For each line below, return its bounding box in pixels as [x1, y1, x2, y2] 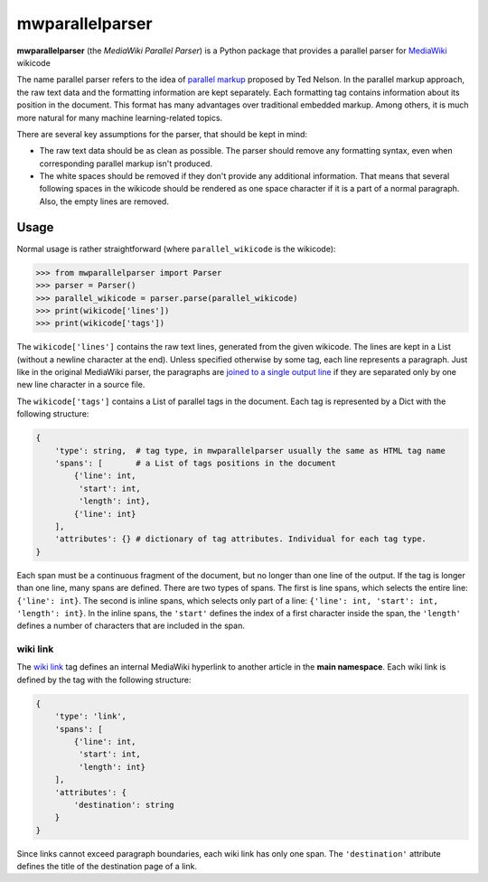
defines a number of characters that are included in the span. [16, 620, 246, 632]
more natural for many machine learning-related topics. [16, 112, 223, 123]
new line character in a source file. [16, 380, 145, 390]
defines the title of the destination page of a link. [16, 861, 198, 872]
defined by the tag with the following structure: [16, 674, 192, 685]
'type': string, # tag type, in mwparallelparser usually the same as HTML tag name [54, 446, 446, 455]
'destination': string [73, 800, 175, 810]
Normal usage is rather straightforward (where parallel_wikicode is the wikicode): [16, 243, 336, 254]
